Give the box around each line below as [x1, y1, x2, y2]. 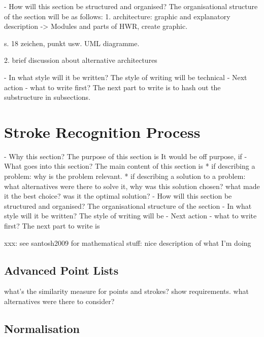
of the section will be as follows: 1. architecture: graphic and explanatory [4, 11, 230, 21]
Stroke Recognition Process [4, 121, 201, 142]
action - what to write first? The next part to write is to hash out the [4, 82, 221, 92]
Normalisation [4, 321, 80, 336]
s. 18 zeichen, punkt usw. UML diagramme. [4, 38, 140, 48]
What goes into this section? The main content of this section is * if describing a [4, 161, 255, 171]
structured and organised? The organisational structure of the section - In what [4, 200, 252, 211]
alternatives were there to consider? [4, 296, 115, 307]
